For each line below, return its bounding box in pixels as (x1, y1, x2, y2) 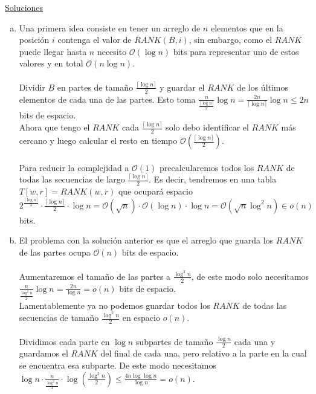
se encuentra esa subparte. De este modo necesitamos (19, 358, 216, 371)
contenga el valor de (57, 33, 132, 46)
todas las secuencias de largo (19, 173, 125, 186)
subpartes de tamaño (135, 335, 213, 347)
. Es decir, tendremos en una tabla (149, 173, 277, 186)
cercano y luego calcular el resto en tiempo (19, 134, 178, 147)
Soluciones (5, 1, 44, 13)
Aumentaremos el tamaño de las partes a (19, 270, 171, 282)
